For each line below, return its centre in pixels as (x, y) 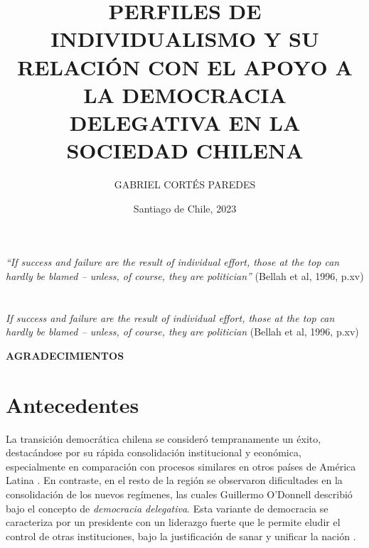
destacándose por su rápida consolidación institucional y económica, (154, 452)
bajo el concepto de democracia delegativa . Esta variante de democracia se (167, 508)
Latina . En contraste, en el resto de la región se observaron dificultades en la (174, 480)
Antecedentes (73, 404)
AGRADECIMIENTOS (65, 355)
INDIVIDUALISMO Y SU (185, 39)
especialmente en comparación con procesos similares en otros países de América (181, 466)
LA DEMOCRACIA (185, 94)
